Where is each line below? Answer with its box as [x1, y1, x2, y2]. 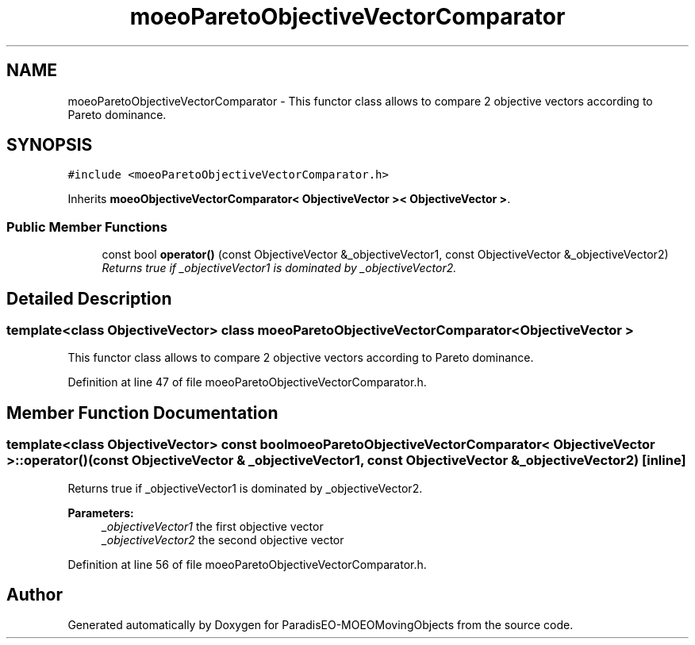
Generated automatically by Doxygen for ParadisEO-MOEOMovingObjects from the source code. [67, 618, 574, 632]
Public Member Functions [6, 218, 167, 235]
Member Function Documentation [6, 402, 278, 423]
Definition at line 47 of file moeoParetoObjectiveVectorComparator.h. [67, 375, 427, 390]
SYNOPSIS [6, 135, 93, 155]
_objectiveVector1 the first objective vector [102, 519, 324, 533]
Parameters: [67, 505, 134, 520]
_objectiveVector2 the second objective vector [102, 532, 344, 547]
